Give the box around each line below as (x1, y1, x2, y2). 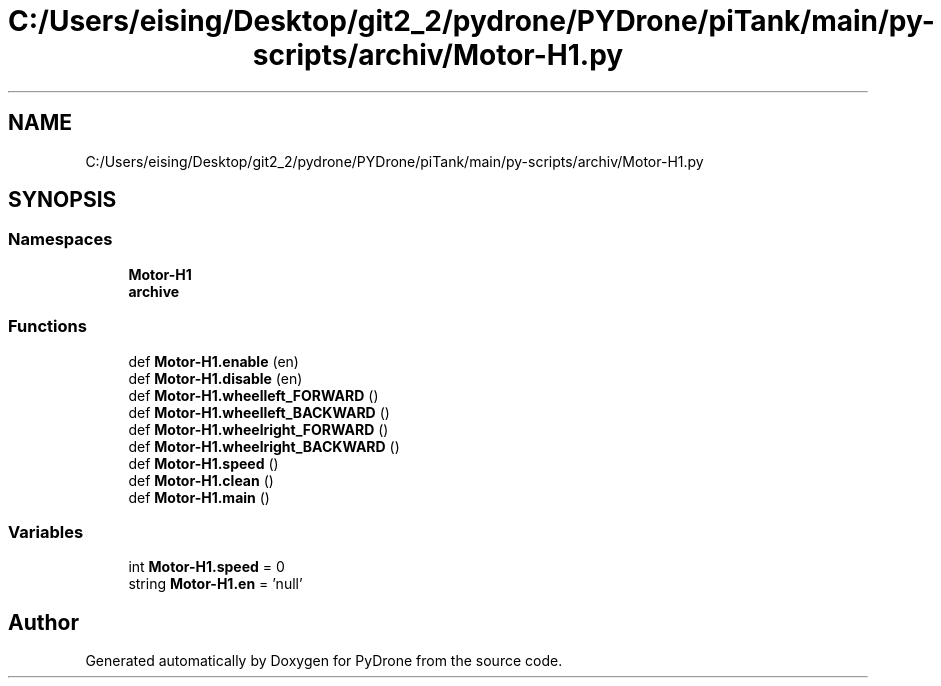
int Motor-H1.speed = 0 (128, 558, 285, 576)
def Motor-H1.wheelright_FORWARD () (128, 420, 389, 438)
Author (8, 609, 79, 635)
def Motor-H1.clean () (128, 471, 274, 489)
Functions (8, 316, 87, 337)
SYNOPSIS (8, 187, 117, 213)
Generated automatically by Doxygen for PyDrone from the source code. (85, 652, 563, 670)
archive (128, 282, 180, 300)
